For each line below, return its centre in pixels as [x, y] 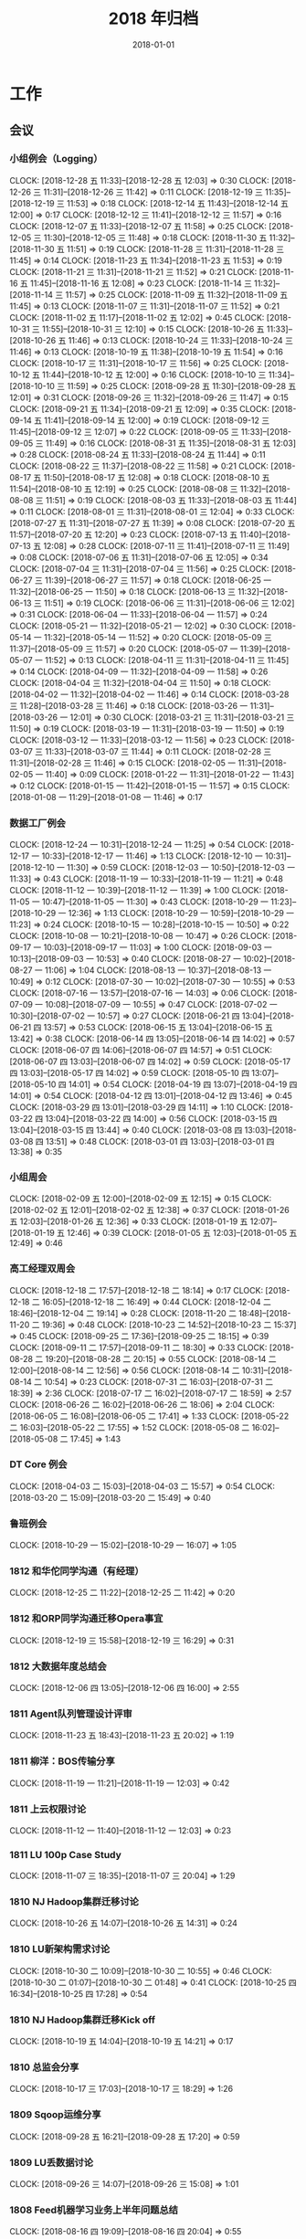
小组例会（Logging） [56, 159]
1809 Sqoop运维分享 [56, 2115]
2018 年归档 [153, 19]
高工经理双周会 [42, 1269]
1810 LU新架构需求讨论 [60, 1949]
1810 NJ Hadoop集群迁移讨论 [74, 1902]
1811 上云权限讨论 [48, 1809]
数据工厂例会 [38, 823]
